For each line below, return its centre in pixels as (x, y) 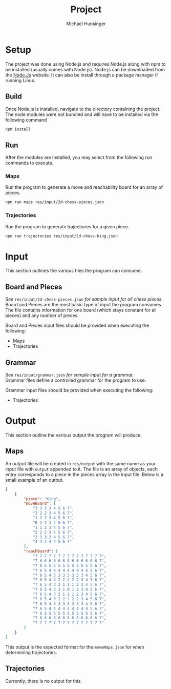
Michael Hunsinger (86, 24)
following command (26, 120)
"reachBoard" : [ (41, 552)
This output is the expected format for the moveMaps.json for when (75, 647)
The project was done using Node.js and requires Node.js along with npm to (85, 64)
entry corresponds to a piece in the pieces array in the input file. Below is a (84, 474)
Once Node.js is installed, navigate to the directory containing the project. (83, 109)
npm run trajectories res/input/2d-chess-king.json (61, 236)
